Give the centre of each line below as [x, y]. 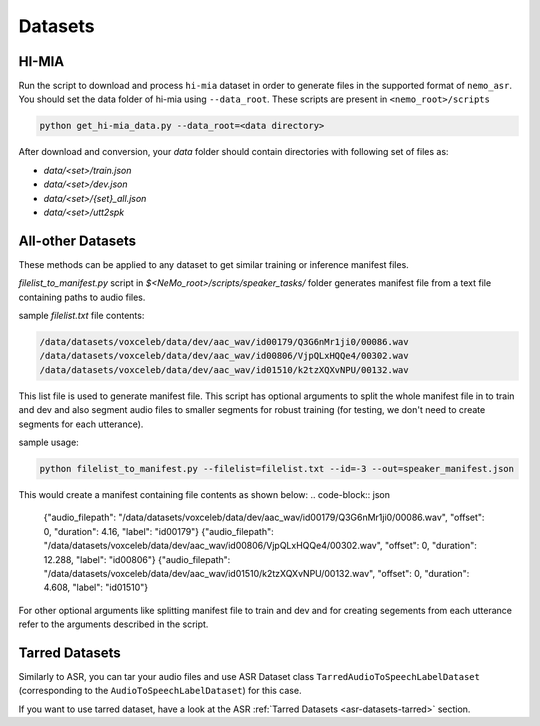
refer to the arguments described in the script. [113, 624]
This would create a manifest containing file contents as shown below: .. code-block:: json [204, 494]
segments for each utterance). [81, 424]
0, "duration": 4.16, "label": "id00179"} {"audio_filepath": [158, 531]
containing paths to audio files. [82, 297]
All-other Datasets [77, 240]
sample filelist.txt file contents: [81, 316]
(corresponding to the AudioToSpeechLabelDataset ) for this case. [160, 691]
